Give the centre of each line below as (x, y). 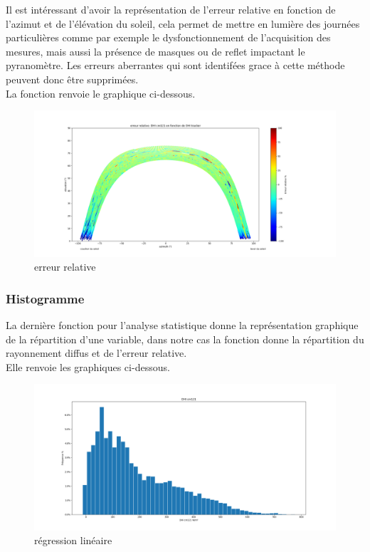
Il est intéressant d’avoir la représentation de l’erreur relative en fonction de (171, 9)
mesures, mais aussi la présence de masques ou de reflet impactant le (155, 51)
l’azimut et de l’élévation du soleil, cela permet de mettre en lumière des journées (183, 23)
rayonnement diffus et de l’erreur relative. (96, 353)
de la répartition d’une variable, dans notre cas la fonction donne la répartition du (185, 339)
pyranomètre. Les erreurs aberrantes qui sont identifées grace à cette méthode (175, 65)
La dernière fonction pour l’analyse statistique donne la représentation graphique (182, 324)
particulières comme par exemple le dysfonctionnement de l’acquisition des (168, 37)
